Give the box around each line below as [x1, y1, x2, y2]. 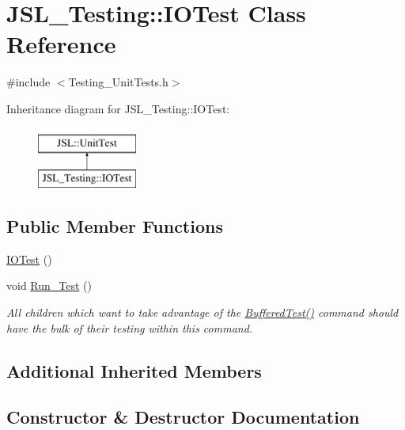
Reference [6, 28, 116, 60]
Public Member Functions [6, 214, 223, 238]
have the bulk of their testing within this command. [6, 319, 253, 336]
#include [6, 74, 51, 90]
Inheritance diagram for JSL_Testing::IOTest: [6, 100, 230, 116]
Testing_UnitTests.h [68, 74, 168, 90]
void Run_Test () [6, 277, 93, 294]
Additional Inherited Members [6, 358, 262, 382]
